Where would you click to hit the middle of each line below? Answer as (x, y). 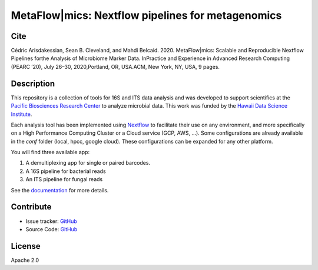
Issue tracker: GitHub (52, 221)
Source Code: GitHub (52, 229)
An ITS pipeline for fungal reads (64, 179)
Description (33, 83)
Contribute (31, 207)
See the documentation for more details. (60, 190)
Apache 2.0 (25, 260)
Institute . (21, 114)
